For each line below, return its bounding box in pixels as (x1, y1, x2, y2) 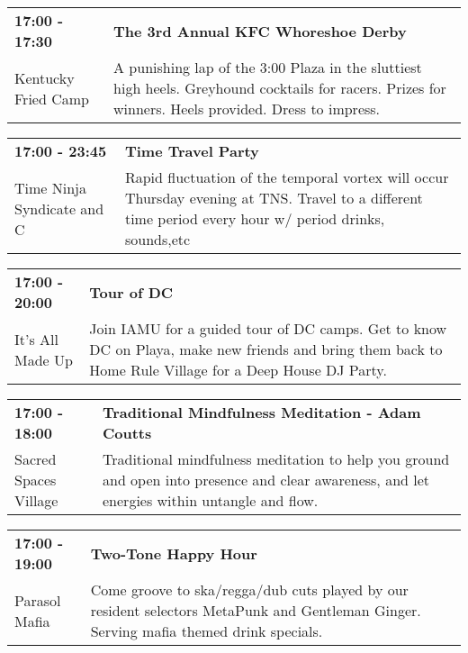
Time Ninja (14, 177, 87, 198)
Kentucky (14, 67, 75, 88)
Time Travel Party (124, 141, 259, 161)
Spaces (14, 469, 57, 490)
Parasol (14, 589, 61, 611)
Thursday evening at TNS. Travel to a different (124, 187, 423, 208)
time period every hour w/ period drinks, (124, 208, 385, 229)
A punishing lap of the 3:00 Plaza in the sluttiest (113, 57, 422, 77)
